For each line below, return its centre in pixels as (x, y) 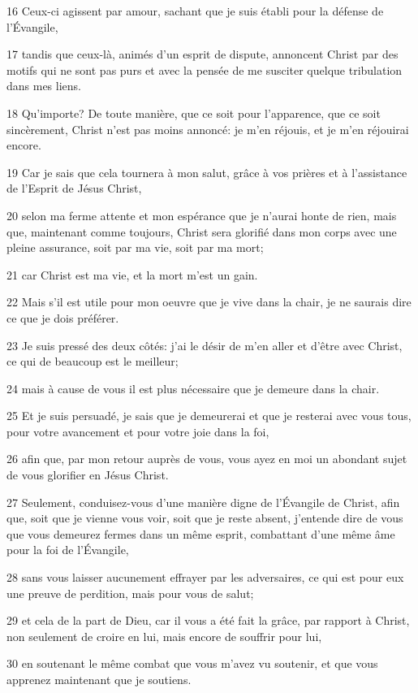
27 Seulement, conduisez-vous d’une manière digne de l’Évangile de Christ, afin (203, 502)
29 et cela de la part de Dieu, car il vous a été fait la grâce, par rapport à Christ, (208, 620)
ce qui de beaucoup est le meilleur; (93, 361)
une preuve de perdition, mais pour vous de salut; (130, 593)
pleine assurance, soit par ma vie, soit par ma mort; (135, 247)
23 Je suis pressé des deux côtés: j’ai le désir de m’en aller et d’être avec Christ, (205, 345)
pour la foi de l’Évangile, (68, 550)
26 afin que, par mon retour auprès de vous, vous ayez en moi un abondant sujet (207, 459)
